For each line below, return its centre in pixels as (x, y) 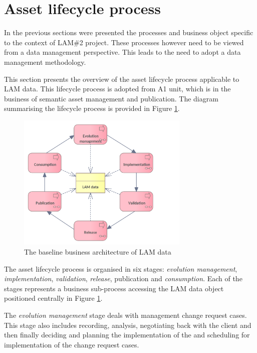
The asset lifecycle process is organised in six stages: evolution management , (121, 268)
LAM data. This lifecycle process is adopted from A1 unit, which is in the (117, 89)
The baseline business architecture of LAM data (98, 252)
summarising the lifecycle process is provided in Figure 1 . (92, 108)
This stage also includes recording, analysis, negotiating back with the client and (128, 325)
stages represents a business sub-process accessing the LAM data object (114, 288)
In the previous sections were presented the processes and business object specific (129, 32)
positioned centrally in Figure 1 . (53, 298)
